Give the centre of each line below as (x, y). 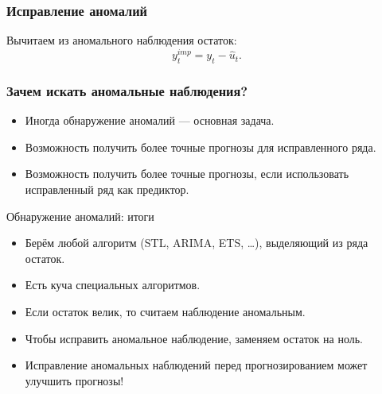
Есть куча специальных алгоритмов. (113, 285)
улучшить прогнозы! (74, 380)
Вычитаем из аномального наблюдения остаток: (122, 40)
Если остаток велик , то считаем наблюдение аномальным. (165, 312)
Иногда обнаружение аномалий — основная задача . (150, 120)
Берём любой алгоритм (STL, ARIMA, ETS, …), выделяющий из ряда (197, 243)
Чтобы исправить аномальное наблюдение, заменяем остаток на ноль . (194, 338)
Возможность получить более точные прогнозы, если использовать (187, 174)
